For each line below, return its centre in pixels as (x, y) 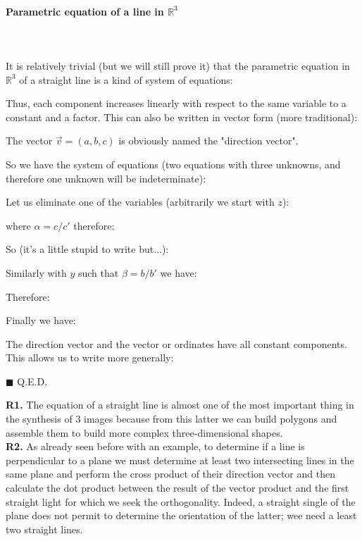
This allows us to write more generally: (90, 357)
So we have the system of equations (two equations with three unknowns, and (173, 164)
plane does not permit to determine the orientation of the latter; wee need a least (181, 515)
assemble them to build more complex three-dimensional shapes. (144, 432)
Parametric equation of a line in (85, 11)
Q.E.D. (32, 381)
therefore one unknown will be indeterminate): (106, 178)
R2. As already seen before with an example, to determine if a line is (155, 446)
